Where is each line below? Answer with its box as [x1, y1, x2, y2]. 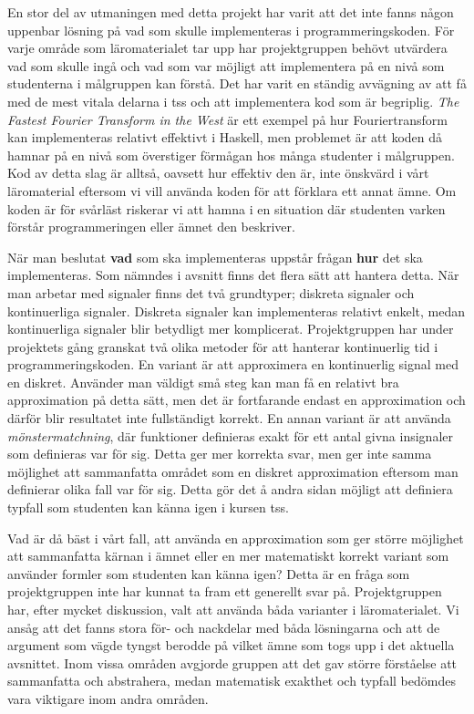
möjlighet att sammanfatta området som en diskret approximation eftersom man [7, 461, 459, 481]
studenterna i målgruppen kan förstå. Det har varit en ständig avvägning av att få [7, 74, 467, 93]
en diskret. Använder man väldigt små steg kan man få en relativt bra [7, 372, 399, 391]
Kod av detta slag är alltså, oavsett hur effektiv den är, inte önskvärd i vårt [7, 163, 429, 182]
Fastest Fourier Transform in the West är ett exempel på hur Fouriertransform [7, 109, 448, 129]
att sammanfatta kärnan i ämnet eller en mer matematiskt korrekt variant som [7, 546, 449, 565]
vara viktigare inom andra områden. [7, 688, 209, 708]
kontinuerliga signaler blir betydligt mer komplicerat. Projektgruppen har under [7, 319, 454, 338]
